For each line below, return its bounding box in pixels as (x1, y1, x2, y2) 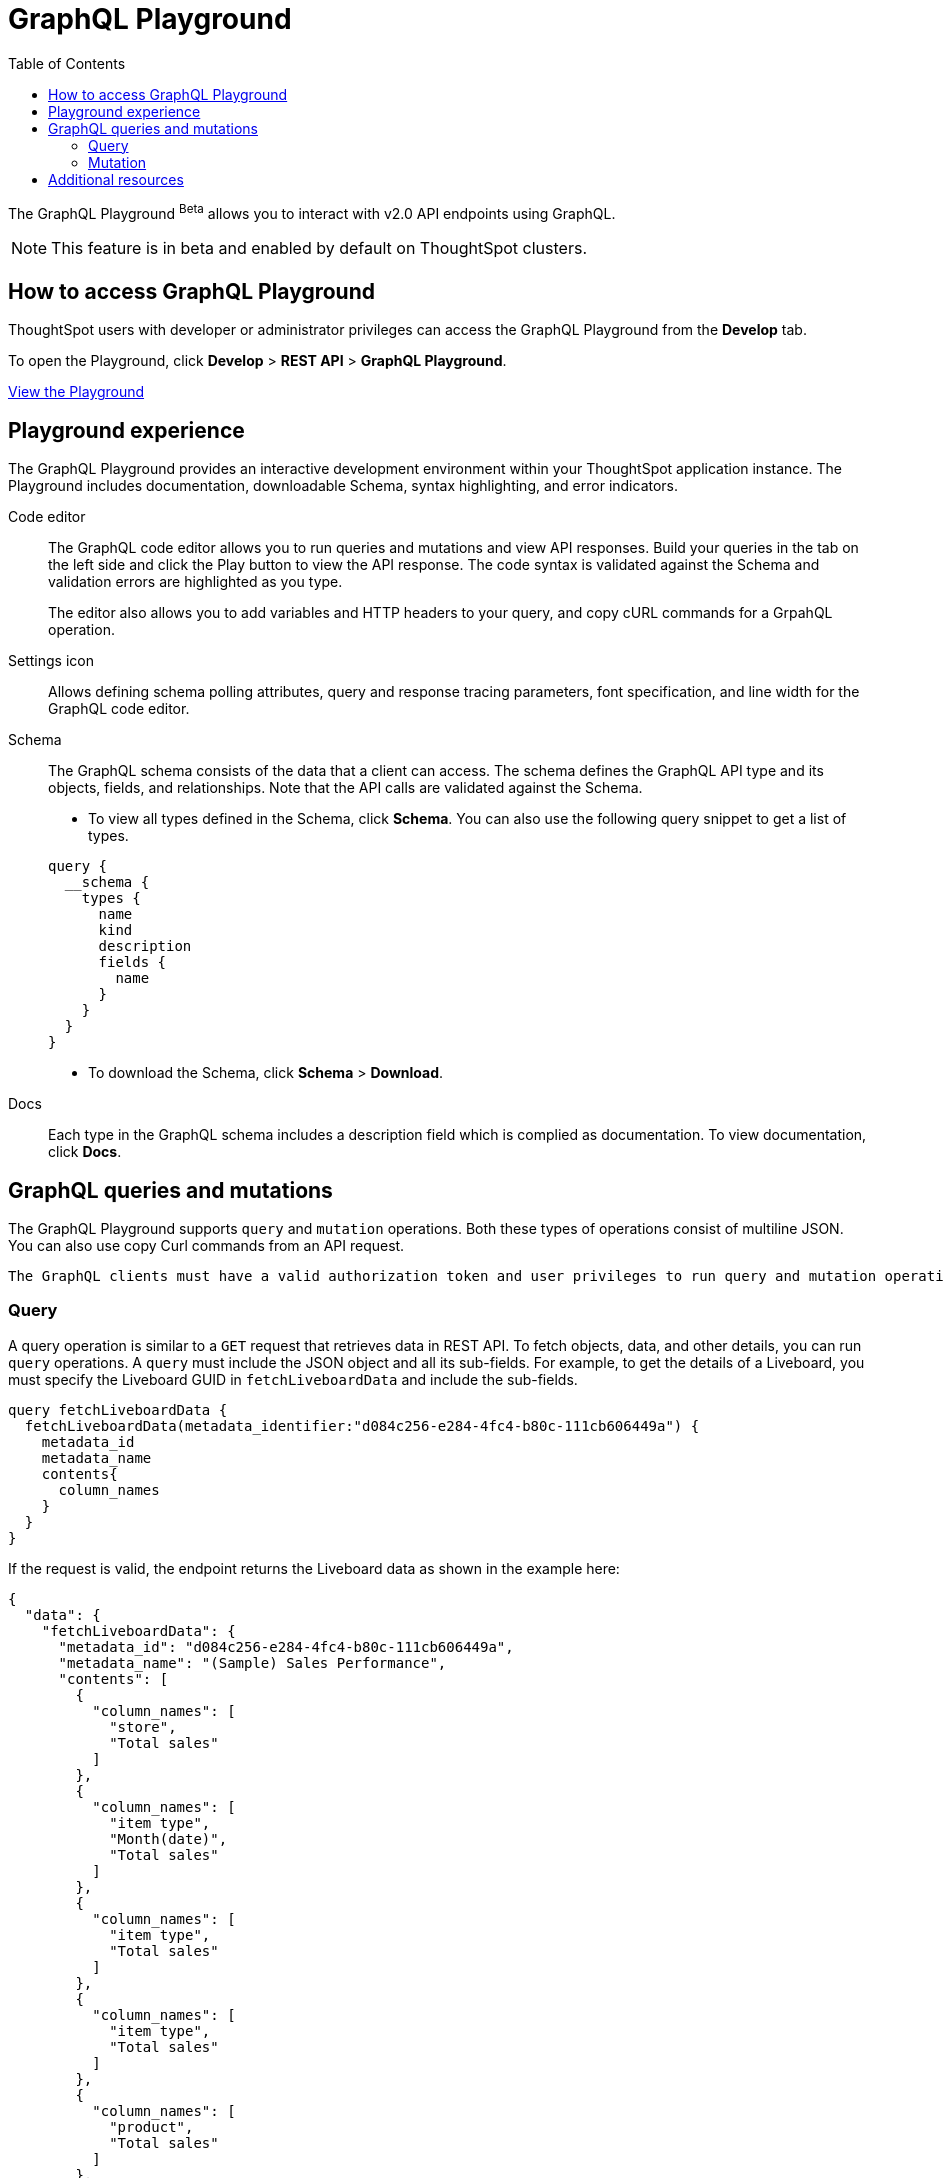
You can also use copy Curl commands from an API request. (8, 1236, 405, 1254)
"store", (109, 1718, 177, 1735)
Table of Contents (8, 54, 126, 72)
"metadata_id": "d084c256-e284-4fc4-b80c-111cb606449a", (58, 1638, 514, 1655)
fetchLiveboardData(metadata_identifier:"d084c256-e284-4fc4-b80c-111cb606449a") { (24, 1417, 700, 1434)
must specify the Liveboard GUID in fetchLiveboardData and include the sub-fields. (8, 1370, 578, 1388)
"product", (109, 2118, 194, 2135)
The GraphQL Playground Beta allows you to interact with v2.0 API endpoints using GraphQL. (8, 201, 616, 222)
